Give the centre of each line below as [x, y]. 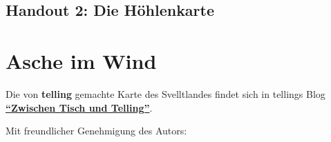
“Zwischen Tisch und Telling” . [79, 107]
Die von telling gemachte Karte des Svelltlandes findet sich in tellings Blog [165, 93]
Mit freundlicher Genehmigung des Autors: [96, 131]
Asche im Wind [81, 60]
